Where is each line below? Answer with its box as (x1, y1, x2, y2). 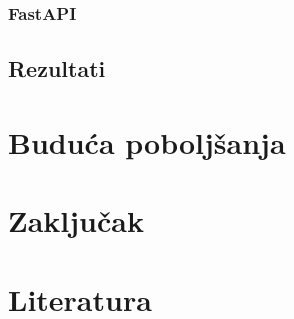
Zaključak (8, 200, 144, 241)
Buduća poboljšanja (8, 121, 286, 162)
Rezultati (8, 53, 106, 84)
